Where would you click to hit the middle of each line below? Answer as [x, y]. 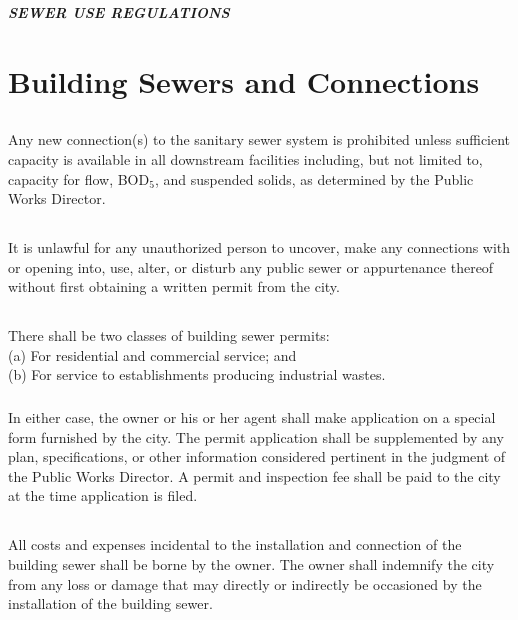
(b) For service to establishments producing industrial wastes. [197, 374]
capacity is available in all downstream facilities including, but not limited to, [245, 158]
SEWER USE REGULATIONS [119, 12]
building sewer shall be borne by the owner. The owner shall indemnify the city [251, 563]
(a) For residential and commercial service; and [152, 354]
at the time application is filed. [103, 495]
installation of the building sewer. [110, 603]
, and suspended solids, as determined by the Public [314, 178]
